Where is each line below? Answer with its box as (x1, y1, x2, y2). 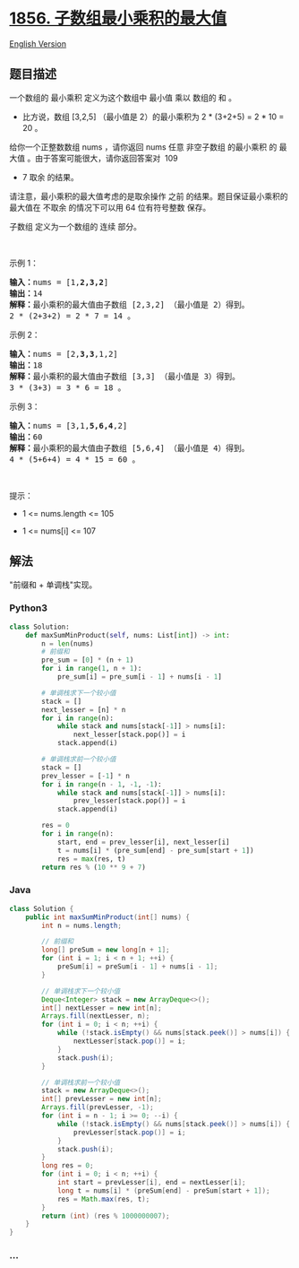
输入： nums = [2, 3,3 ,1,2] (9, 349, 118, 359)
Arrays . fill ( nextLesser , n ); (41, 1012, 150, 1020)
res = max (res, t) (56, 854, 126, 864)
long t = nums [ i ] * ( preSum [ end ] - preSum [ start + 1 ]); (56, 1185, 270, 1195)
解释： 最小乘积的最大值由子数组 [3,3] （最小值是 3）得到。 (9, 371, 240, 381)
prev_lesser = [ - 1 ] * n (41, 771, 130, 780)
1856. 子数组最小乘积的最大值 (9, 8, 227, 29)
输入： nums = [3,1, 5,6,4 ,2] (9, 421, 128, 430)
